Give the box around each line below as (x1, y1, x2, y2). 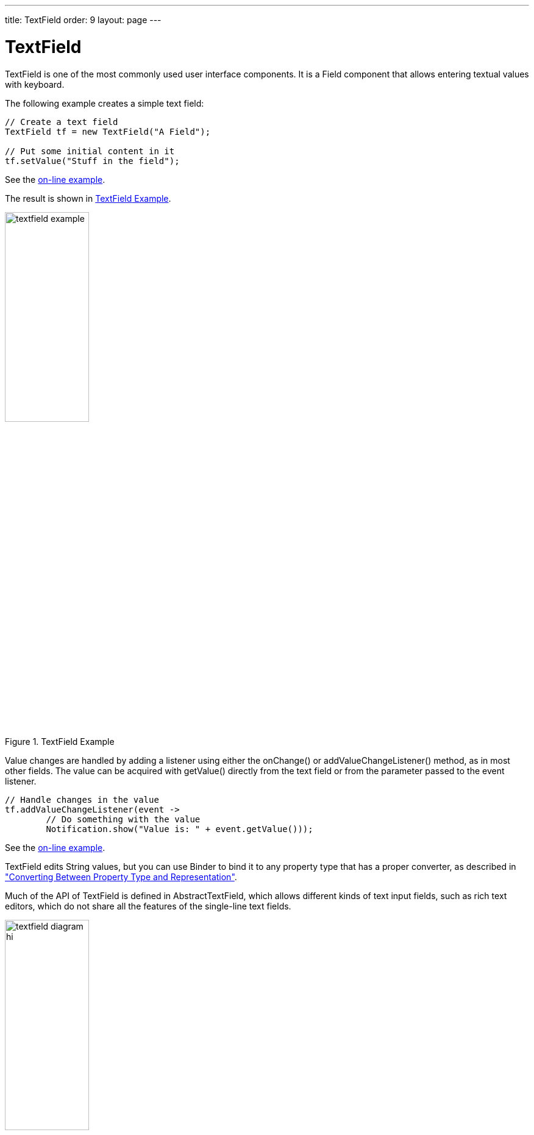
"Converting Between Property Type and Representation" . (5, 872, 237, 883)
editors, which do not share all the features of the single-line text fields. (5, 901, 291, 912)
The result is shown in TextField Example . (5, 193, 171, 204)
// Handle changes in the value (5, 795, 159, 805)
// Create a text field (5, 116, 118, 127)
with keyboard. (5, 79, 65, 90)
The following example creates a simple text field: (5, 98, 204, 109)
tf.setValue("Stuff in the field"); (5, 155, 180, 166)
